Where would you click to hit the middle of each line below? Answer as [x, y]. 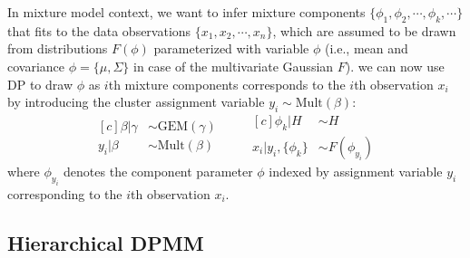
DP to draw [40, 84]
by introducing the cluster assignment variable [136, 102]
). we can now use [395, 66]
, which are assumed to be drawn [364, 30]
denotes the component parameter [158, 171]
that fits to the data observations [99, 30]
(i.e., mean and [367, 48]
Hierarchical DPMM [106, 242]
